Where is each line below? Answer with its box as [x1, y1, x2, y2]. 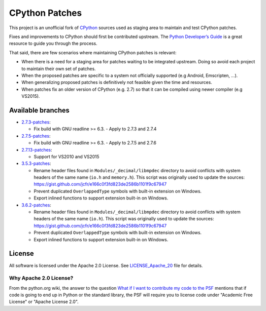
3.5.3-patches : [21, 160, 51, 166]
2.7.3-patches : [21, 119, 51, 125]
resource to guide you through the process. [9, 40, 98, 46]
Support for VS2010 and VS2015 [33, 154, 100, 159]
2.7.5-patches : [21, 133, 51, 139]
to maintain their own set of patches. [21, 66, 96, 72]
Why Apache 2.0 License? [9, 274, 73, 281]
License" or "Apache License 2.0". [9, 299, 79, 305]
